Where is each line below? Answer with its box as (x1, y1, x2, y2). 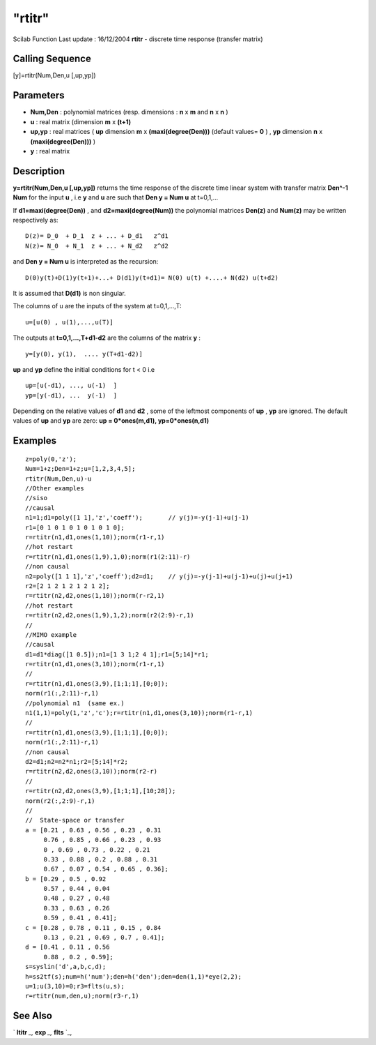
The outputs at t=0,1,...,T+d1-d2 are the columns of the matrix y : (13, 333, 201, 342)
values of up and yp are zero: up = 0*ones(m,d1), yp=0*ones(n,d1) (13, 416, 209, 425)
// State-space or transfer (25, 816, 125, 825)
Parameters (13, 89, 65, 101)
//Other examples (25, 485, 84, 493)
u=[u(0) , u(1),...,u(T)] (25, 318, 114, 326)
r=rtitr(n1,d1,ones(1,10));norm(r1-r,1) (25, 534, 165, 541)
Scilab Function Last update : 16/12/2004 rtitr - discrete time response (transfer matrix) (13, 35, 264, 43)
